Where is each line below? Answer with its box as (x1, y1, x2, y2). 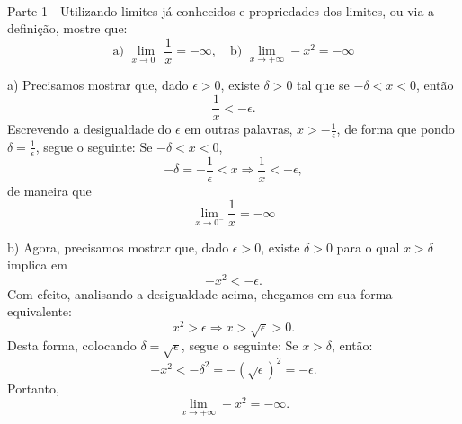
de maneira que (7, 181, 92, 199)
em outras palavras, (184, 119, 293, 138)
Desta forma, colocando (7, 336, 137, 355)
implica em (7, 255, 67, 274)
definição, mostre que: (7, 19, 128, 38)
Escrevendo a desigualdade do (7, 119, 172, 138)
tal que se (297, 75, 350, 94)
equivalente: (7, 302, 72, 321)
